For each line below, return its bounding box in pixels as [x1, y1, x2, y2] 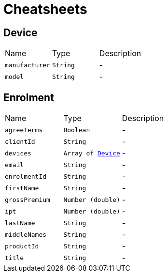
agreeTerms [5, 126, 43, 134]
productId [5, 242, 39, 250]
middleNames [5, 230, 47, 238]
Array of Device [63, 149, 120, 157]
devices [5, 149, 31, 157]
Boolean [63, 126, 90, 134]
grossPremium [5, 196, 50, 203]
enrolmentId [5, 172, 47, 180]
